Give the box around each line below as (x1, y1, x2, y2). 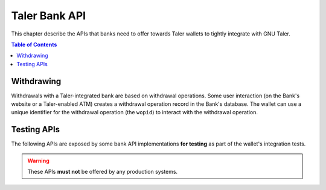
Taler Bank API (11, 9, 86, 22)
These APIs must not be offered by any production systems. (27, 168, 178, 176)
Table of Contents (11, 41, 57, 48)
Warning (27, 157, 50, 164)
